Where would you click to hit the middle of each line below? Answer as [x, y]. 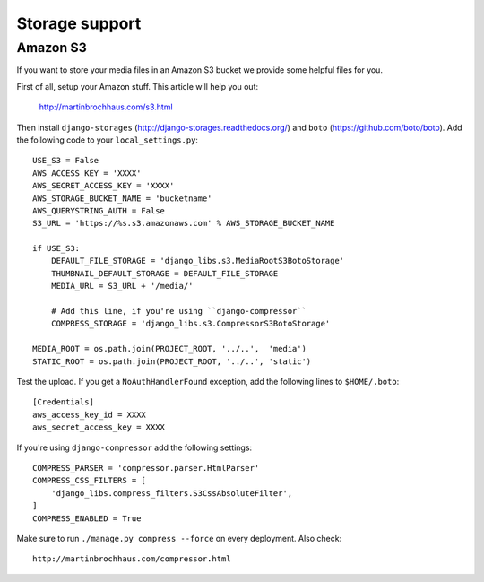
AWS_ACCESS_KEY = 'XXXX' [87, 173]
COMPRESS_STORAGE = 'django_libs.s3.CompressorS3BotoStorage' [190, 324]
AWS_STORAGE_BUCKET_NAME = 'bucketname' [122, 198]
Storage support [79, 23]
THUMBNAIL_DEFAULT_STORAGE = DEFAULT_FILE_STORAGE [164, 273]
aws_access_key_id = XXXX [90, 414]
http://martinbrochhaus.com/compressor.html [132, 559]
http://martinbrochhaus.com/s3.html [106, 107]
